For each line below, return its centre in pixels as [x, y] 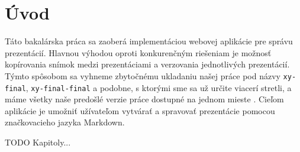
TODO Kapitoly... [38, 142]
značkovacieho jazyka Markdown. [65, 122]
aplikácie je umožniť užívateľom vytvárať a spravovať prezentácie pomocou [140, 110]
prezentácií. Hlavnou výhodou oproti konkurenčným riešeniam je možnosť [138, 52]
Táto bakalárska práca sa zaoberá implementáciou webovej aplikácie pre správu [149, 41]
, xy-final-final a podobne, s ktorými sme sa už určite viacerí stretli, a [159, 87]
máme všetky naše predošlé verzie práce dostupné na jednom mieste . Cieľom [144, 99]
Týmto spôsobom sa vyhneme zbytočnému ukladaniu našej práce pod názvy [143, 75]
